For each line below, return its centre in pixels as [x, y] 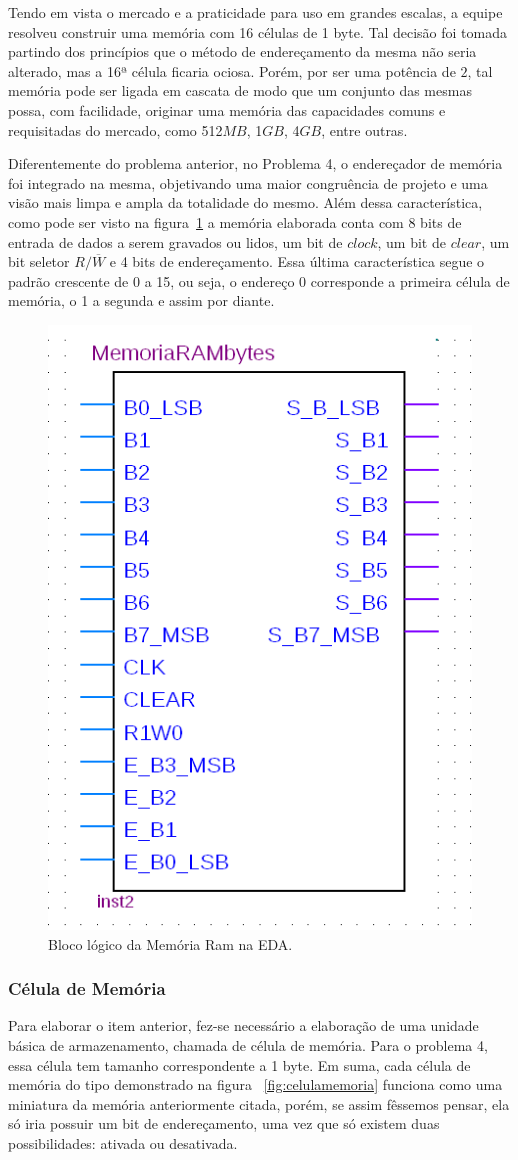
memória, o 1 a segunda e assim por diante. [141, 300]
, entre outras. [364, 129]
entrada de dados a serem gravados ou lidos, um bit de [175, 241]
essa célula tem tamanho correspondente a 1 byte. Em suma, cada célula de [239, 1064]
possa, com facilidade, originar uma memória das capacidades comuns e [227, 109]
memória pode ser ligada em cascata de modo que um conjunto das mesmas [240, 90]
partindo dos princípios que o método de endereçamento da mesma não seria [242, 51]
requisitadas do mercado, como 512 [115, 129]
